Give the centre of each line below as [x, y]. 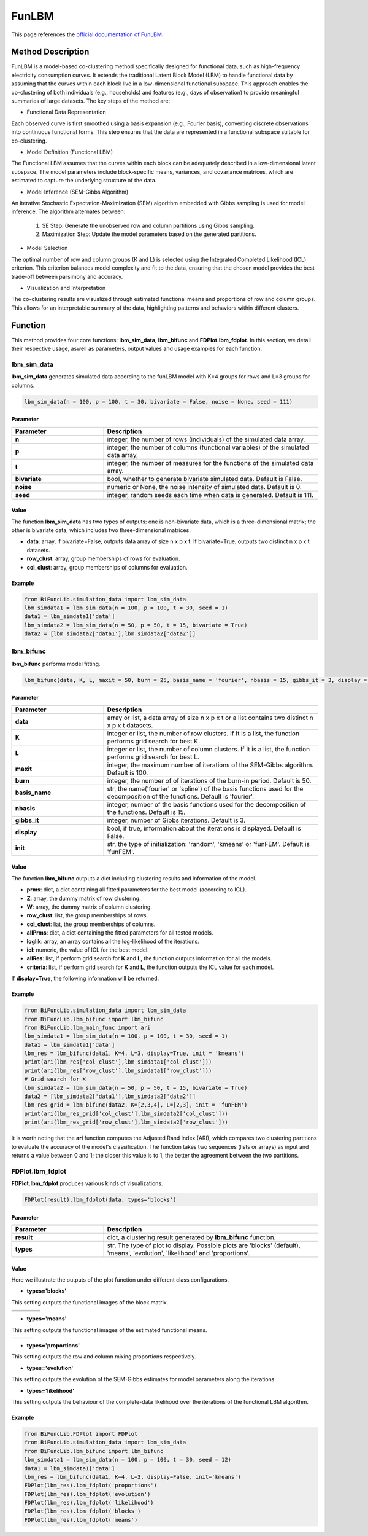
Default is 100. [128, 772]
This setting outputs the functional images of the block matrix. [90, 1302]
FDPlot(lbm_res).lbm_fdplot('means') [81, 1520]
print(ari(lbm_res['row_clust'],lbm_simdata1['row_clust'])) [118, 1070]
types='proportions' [53, 1346]
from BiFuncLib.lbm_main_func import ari [87, 1027]
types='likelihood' [51, 1390]
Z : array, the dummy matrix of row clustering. [84, 898]
